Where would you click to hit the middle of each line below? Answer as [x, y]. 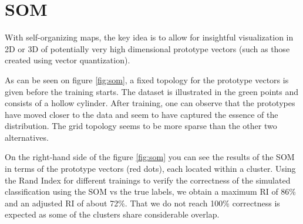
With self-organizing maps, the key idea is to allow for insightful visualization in [149, 37]
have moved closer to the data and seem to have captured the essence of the [142, 114]
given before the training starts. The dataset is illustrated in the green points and [152, 91]
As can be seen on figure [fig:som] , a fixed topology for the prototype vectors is [147, 79]
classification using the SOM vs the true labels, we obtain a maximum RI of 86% [151, 191]
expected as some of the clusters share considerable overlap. [112, 214]
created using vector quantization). [68, 60]
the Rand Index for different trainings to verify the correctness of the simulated [148, 180]
